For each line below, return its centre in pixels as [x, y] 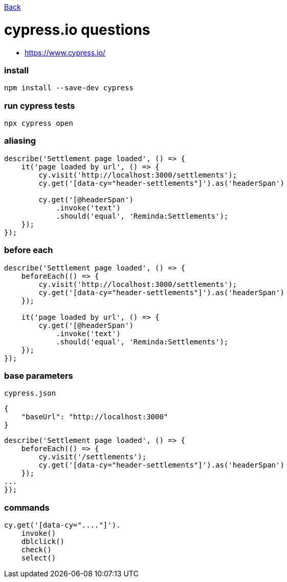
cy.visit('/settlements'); [93, 457]
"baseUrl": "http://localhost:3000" [95, 417]
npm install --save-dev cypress [69, 88]
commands [27, 507]
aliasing [20, 141]
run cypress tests [40, 105]
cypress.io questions [77, 30]
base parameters [39, 375]
